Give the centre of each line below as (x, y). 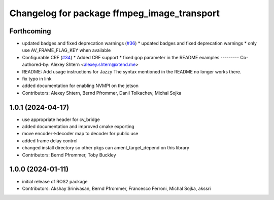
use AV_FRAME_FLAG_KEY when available (66, 50)
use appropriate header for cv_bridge (61, 119)
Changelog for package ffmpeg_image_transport (115, 13)
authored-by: (36, 65)
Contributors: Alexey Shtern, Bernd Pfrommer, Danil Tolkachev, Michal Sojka (102, 93)
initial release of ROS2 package (55, 181)
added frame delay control (50, 141)
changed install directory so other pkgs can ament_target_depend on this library (106, 148)
